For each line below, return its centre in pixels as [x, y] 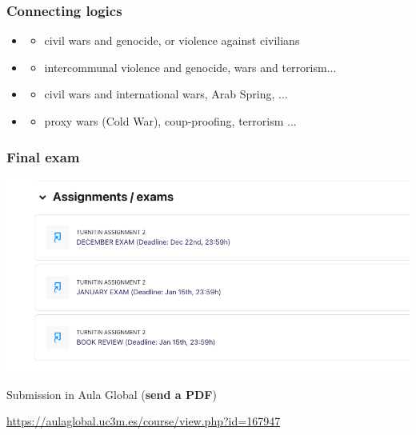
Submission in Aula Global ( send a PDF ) [112, 394]
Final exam [43, 156]
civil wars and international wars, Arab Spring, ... [166, 94]
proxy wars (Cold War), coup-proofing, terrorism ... [170, 121]
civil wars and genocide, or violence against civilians [172, 40]
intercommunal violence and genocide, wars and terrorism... [190, 67]
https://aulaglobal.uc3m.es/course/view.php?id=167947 [144, 421]
